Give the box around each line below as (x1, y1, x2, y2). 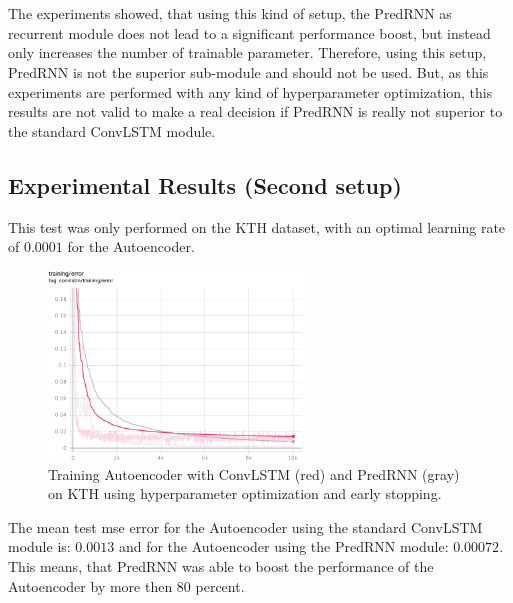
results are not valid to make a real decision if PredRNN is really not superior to (8, 101, 503, 122)
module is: (8, 536, 71, 557)
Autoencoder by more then (8, 575, 173, 596)
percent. (195, 575, 245, 596)
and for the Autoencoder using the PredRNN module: (118, 536, 449, 557)
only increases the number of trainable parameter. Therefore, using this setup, (8, 42, 487, 63)
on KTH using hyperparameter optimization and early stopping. (48, 483, 442, 504)
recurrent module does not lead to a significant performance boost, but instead (8, 22, 491, 43)
